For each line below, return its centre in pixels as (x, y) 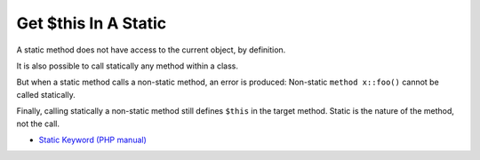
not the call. (38, 124)
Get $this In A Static (92, 23)
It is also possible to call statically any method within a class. (128, 66)
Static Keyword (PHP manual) (92, 140)
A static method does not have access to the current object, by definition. (151, 50)
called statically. (46, 94)
